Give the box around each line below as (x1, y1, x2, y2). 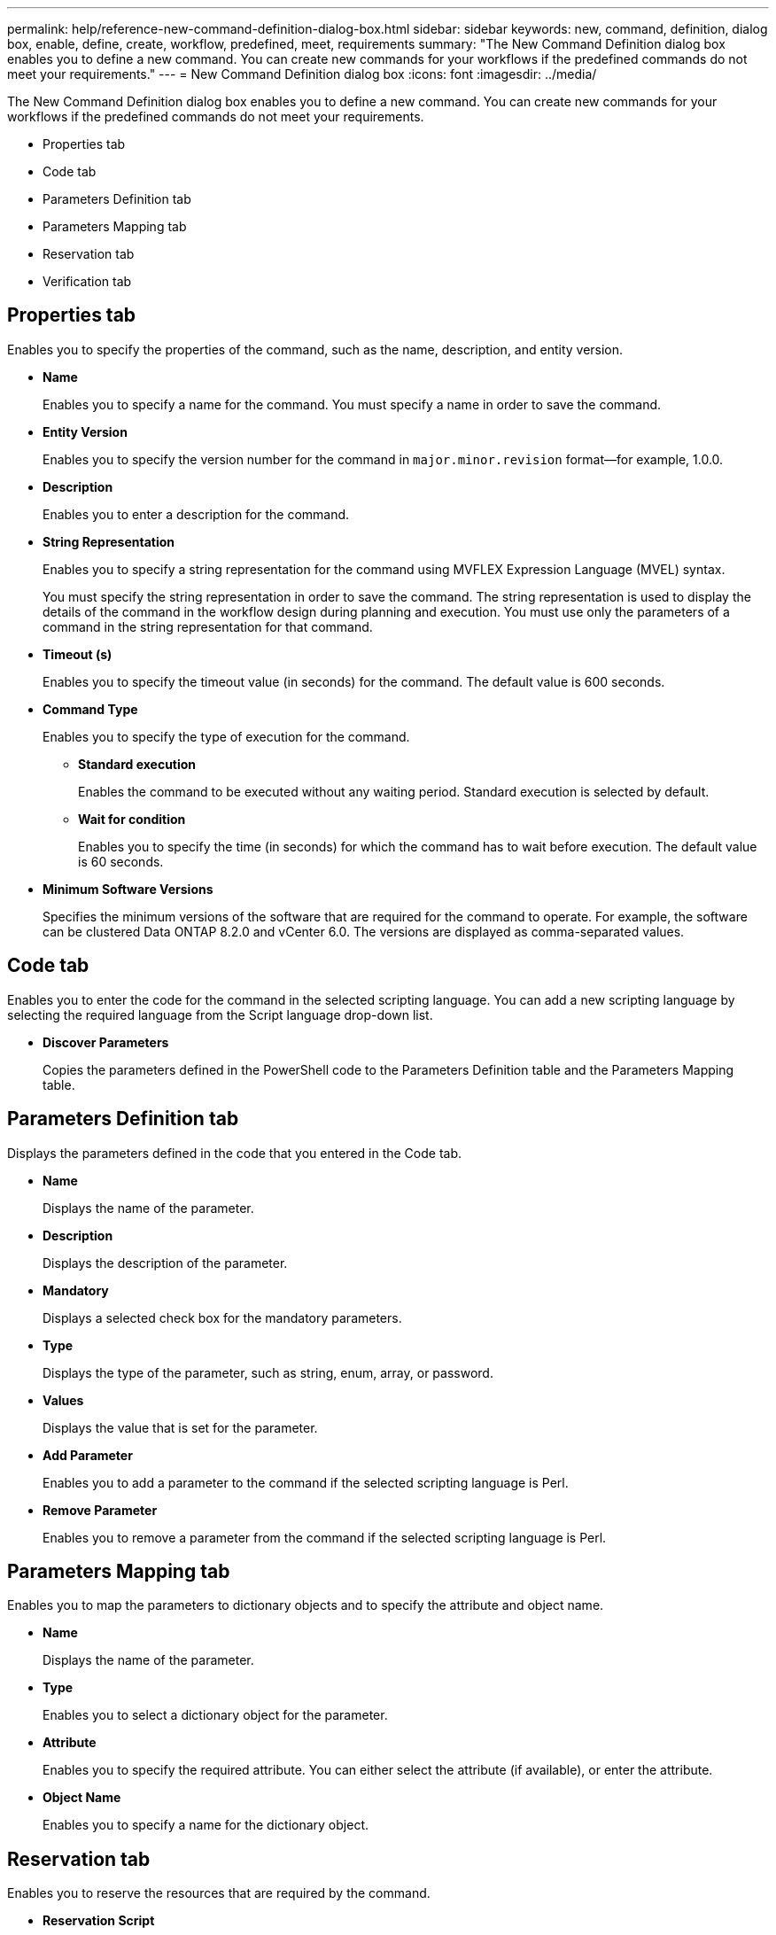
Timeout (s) (43, 646, 113, 662)
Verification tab (43, 274, 132, 289)
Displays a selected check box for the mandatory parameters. (43, 1309, 402, 1325)
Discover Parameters (43, 1034, 169, 1050)
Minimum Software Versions (43, 881, 213, 897)
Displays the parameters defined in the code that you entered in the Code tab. (7, 1145, 462, 1161)
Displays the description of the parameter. (43, 1255, 288, 1271)
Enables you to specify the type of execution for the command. (43, 728, 410, 744)
